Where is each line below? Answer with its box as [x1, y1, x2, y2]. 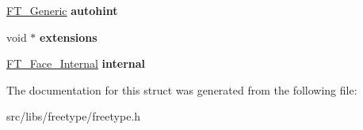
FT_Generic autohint [6, 2, 118, 18]
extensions [40, 28, 97, 45]
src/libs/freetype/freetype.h [6, 108, 141, 124]
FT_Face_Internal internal [6, 55, 146, 72]
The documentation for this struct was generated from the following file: [6, 81, 357, 98]
